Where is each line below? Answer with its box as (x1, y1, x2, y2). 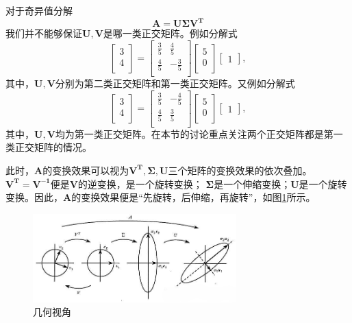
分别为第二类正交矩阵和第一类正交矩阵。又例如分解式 (55, 76, 295, 91)
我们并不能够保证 (5, 26, 82, 40)
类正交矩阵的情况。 (5, 140, 92, 154)
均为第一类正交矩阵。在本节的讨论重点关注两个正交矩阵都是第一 (55, 126, 343, 141)
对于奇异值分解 (5, 3, 73, 17)
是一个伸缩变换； (214, 176, 291, 191)
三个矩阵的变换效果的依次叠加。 (168, 163, 312, 177)
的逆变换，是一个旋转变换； (77, 176, 203, 191)
